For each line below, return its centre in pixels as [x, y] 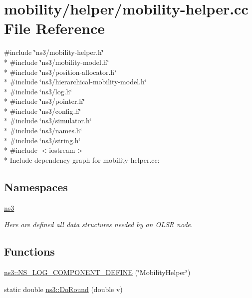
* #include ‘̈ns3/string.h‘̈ [42, 140]
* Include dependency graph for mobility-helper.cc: [82, 159]
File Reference [55, 28]
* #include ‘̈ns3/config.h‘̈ [43, 111]
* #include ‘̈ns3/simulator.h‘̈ [48, 121]
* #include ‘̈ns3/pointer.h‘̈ [44, 101]
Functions [29, 251]
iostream [62, 150]
